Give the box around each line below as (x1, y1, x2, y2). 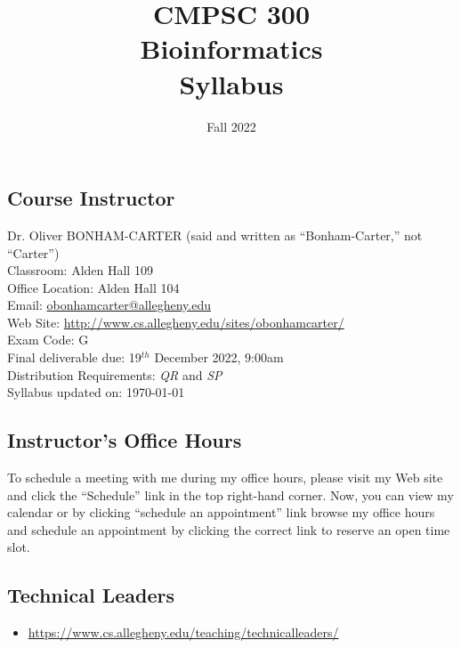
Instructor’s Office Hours (7, 426, 242, 454)
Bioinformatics (140, 30, 323, 67)
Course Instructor (7, 184, 175, 212)
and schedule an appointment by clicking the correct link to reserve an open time (7, 520, 450, 539)
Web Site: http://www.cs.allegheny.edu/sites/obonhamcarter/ (7, 312, 344, 331)
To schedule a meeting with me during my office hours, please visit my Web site (7, 468, 443, 487)
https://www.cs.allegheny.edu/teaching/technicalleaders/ (28, 623, 339, 642)
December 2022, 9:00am (154, 348, 284, 367)
